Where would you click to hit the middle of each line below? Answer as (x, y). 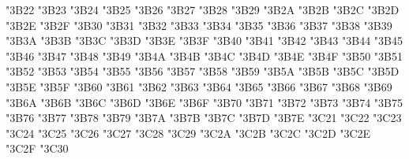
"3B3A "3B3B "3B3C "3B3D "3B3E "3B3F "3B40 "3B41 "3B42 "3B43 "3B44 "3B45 (204, 41)
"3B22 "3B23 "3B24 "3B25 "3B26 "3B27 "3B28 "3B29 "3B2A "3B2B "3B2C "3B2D (203, 9)
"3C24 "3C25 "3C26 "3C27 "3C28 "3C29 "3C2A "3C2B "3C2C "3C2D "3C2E (188, 133)
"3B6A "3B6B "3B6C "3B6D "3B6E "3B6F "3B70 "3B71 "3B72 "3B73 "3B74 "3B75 (204, 102)
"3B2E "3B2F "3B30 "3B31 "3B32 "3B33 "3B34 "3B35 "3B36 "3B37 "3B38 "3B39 (199, 25)
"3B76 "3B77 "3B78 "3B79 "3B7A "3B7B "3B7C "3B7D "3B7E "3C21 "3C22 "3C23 (204, 118)
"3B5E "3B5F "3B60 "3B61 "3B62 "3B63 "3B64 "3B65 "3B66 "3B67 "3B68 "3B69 (199, 86)
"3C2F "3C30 (37, 148)
